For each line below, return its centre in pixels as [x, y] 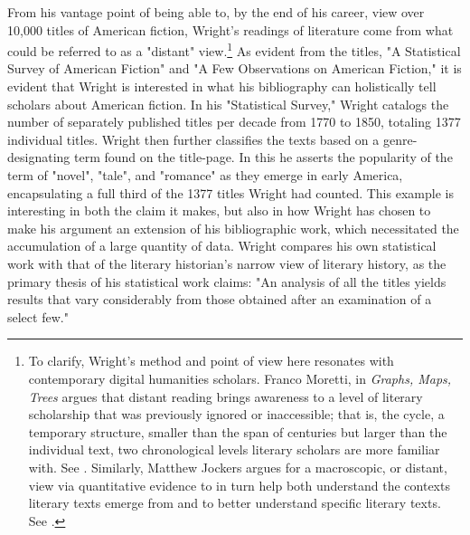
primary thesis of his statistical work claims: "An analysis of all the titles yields [227, 281]
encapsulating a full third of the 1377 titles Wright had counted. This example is [230, 192]
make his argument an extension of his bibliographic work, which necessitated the [233, 228]
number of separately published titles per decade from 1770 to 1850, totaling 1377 [234, 122]
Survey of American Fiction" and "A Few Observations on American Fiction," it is [235, 68]
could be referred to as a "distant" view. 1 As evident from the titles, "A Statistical [234, 49]
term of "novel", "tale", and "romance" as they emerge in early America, [205, 175]
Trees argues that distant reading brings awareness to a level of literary [226, 396]
